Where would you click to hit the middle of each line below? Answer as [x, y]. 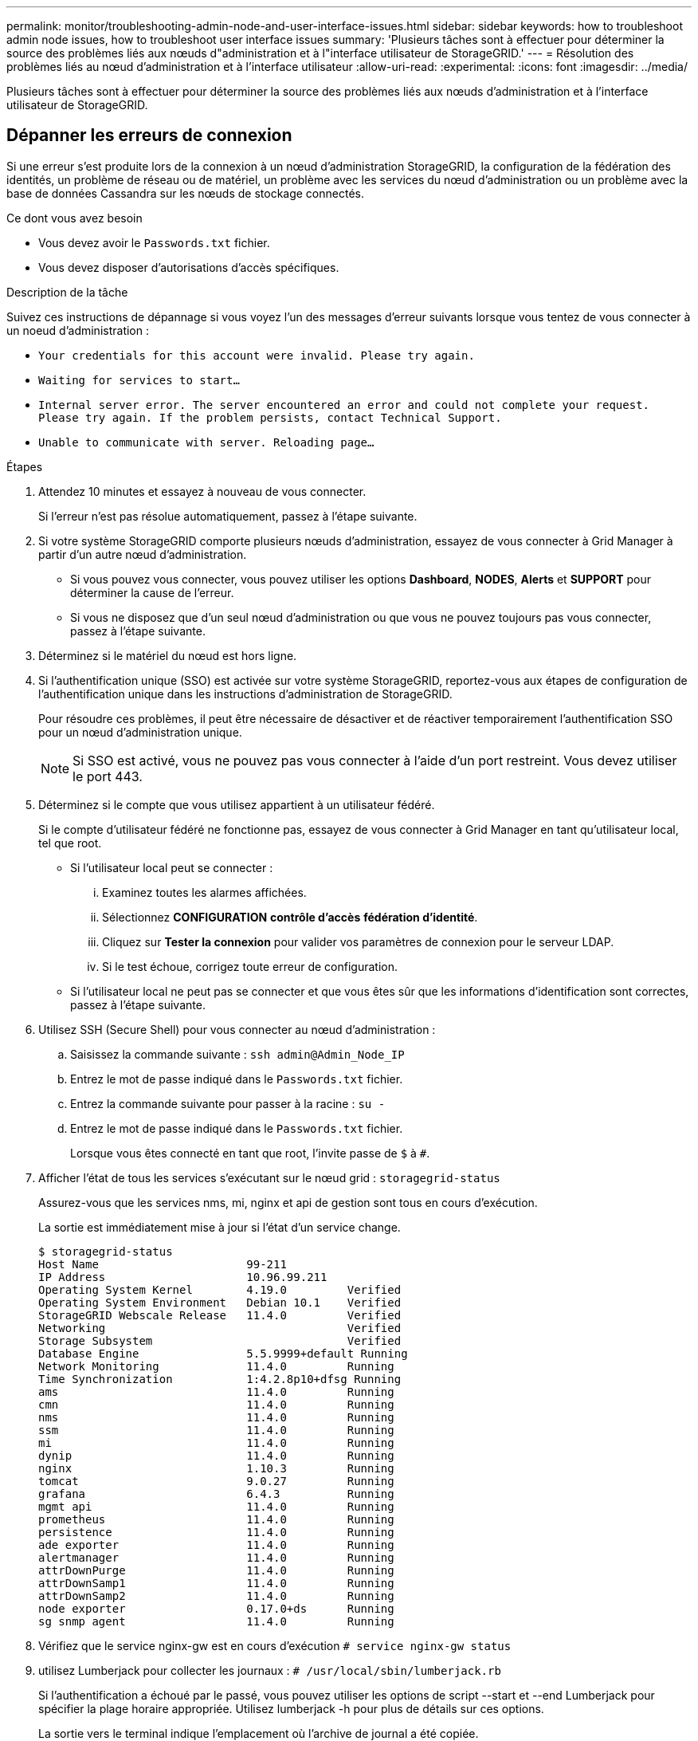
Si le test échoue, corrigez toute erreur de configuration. [250, 966]
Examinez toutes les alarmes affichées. [204, 892]
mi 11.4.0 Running [216, 1442]
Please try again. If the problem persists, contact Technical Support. [270, 417]
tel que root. [70, 843]
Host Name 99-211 [163, 1264]
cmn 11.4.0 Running [216, 1404]
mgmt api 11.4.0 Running [216, 1506]
